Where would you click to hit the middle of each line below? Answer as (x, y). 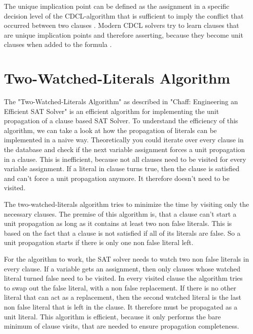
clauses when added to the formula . (58, 44)
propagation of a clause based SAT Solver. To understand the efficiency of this (121, 121)
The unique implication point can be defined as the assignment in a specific (117, 6)
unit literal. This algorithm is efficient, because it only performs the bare (113, 316)
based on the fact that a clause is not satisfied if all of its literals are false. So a (122, 233)
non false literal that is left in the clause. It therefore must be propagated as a (121, 306)
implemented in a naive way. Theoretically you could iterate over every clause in (124, 140)
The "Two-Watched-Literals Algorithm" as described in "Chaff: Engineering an (121, 101)
